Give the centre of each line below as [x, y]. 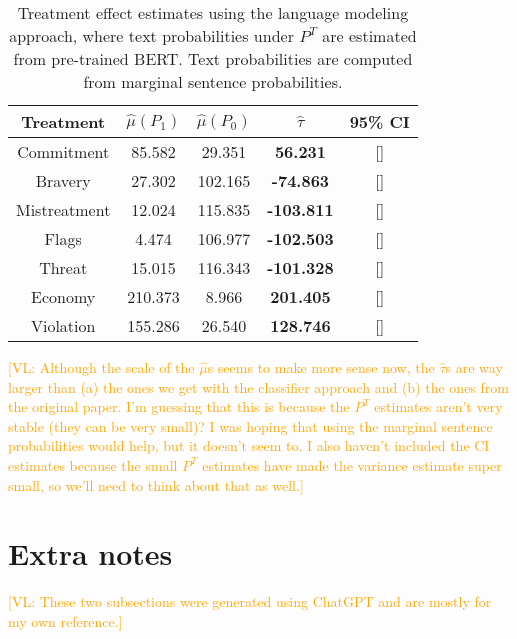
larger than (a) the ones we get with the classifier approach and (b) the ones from [258, 386]
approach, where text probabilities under [151, 35]
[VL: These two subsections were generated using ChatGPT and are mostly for [250, 601]
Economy [63, 296]
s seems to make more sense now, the [321, 367]
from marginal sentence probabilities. [213, 81]
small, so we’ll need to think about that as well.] [156, 484]
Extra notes [90, 553]
